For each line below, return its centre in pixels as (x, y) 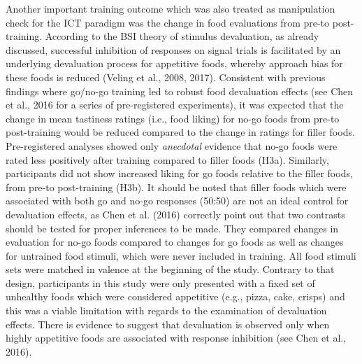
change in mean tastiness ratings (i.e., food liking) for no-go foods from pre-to (173, 118)
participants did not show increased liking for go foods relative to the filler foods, (179, 173)
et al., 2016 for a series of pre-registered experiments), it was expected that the (175, 105)
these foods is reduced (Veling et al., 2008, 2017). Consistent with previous (166, 77)
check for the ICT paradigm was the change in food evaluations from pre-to (168, 22)
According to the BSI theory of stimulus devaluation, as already (182, 36)
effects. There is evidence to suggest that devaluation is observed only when (168, 324)
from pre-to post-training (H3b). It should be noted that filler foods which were (176, 187)
